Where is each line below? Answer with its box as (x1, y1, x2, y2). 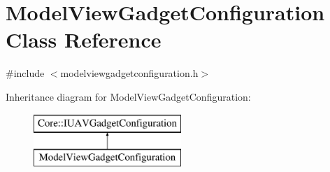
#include (6, 66, 45, 80)
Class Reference (6, 25, 162, 54)
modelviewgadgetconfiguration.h (60, 66, 199, 80)
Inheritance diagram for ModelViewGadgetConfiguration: (6, 89, 251, 103)
